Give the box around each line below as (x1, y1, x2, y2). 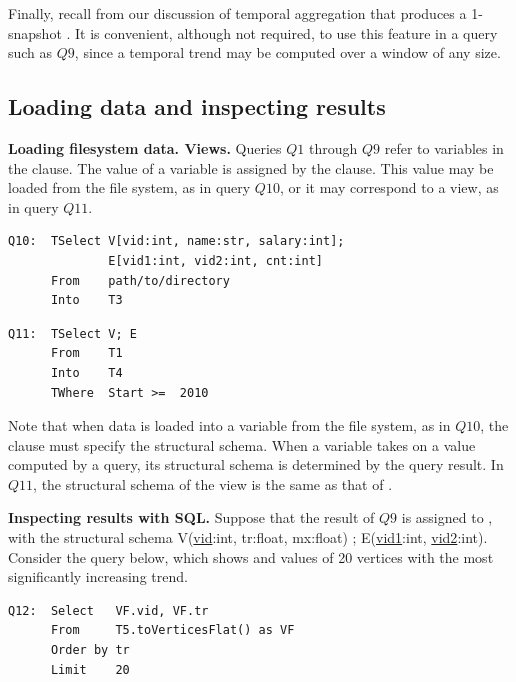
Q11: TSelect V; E (8, 326, 137, 341)
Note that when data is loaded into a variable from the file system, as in (8, 415, 451, 436)
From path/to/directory (50, 273, 230, 288)
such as (8, 42, 53, 63)
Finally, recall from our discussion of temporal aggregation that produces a (8, 3, 467, 23)
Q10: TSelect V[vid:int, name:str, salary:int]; (8, 234, 345, 249)
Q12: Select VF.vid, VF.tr (8, 603, 209, 618)
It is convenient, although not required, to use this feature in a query (75, 22, 498, 43)
